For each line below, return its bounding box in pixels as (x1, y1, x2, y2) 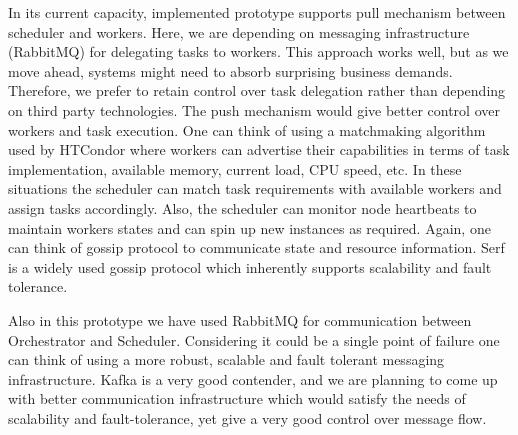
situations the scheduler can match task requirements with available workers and (8, 178, 502, 199)
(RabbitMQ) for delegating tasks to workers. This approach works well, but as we (8, 41, 509, 62)
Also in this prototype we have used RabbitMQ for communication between (8, 309, 472, 330)
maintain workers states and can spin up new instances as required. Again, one (8, 217, 491, 238)
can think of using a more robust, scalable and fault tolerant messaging (8, 349, 445, 370)
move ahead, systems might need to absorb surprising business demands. (8, 60, 453, 81)
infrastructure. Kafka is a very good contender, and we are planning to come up (8, 368, 498, 389)
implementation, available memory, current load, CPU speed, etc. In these (8, 158, 462, 179)
